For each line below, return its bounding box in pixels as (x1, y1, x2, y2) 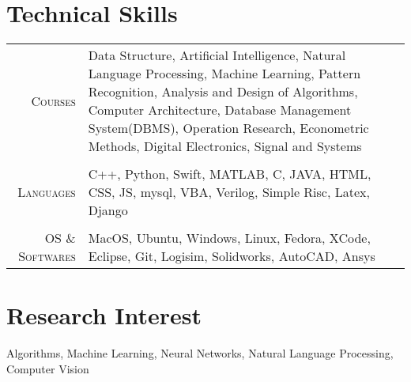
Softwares (18, 247, 76, 266)
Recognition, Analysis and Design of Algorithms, (88, 82, 358, 101)
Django (88, 201, 128, 220)
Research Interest (6, 299, 202, 331)
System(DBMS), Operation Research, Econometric (88, 119, 369, 138)
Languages (17, 183, 76, 202)
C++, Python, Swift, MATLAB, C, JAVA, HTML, (88, 165, 371, 183)
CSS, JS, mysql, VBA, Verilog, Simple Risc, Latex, (88, 183, 370, 202)
